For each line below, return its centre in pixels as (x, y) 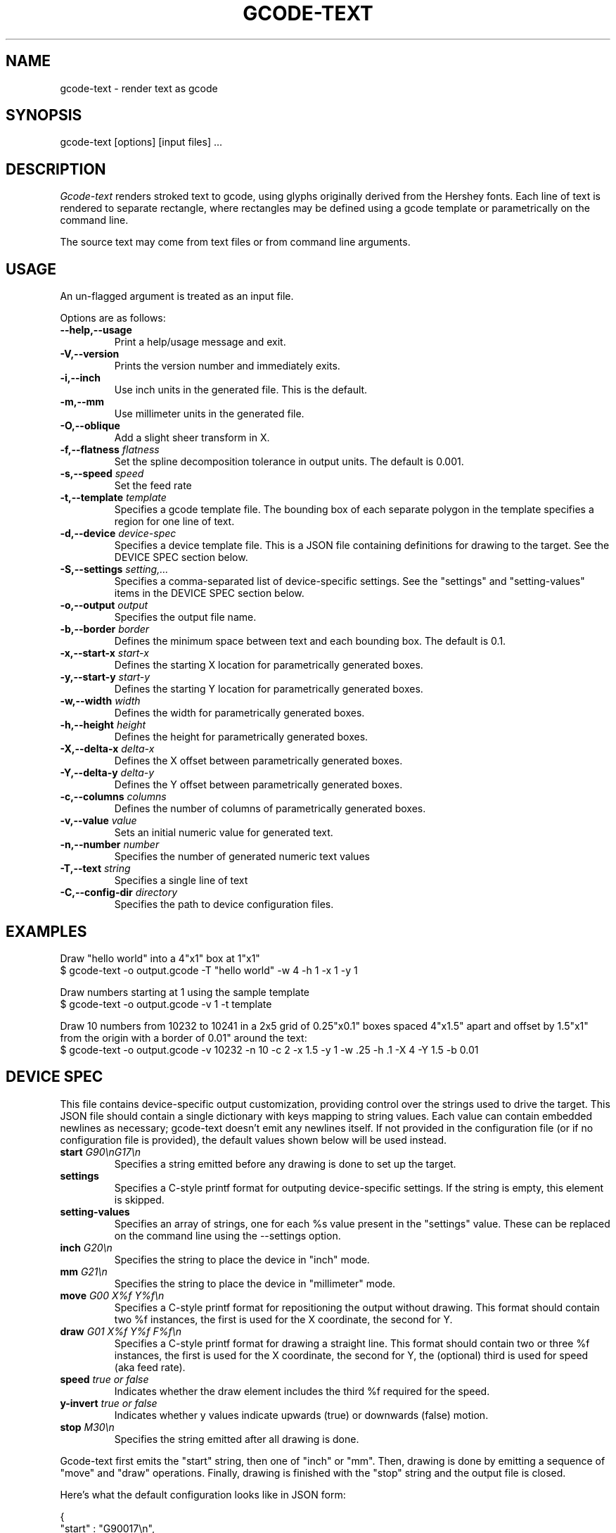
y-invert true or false (109, 1403)
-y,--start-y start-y (105, 677)
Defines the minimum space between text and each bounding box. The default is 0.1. (310, 641)
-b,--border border (105, 629)
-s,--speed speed (102, 474)
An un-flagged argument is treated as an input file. (177, 296)
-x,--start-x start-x (104, 653)
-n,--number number (110, 845)
